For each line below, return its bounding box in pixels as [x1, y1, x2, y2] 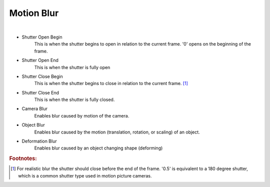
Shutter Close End [21, 89, 59, 95]
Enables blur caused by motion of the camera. [34, 112, 129, 118]
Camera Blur [21, 105, 47, 112]
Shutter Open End [21, 57, 58, 63]
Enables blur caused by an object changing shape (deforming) [34, 145, 163, 151]
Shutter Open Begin [21, 34, 62, 40]
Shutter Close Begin [21, 73, 63, 79]
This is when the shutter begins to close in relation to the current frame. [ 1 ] [34, 80, 188, 86]
